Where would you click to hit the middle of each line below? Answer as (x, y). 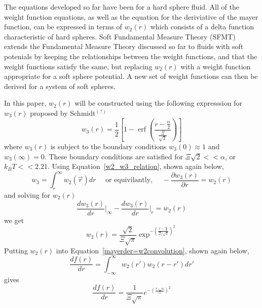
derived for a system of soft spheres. (60, 86)
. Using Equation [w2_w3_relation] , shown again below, (136, 166)
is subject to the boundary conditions (108, 146)
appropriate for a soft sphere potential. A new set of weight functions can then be (131, 76)
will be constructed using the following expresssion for (158, 103)
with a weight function (216, 66)
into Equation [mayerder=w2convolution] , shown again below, (153, 250)
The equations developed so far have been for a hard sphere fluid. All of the (122, 7)
